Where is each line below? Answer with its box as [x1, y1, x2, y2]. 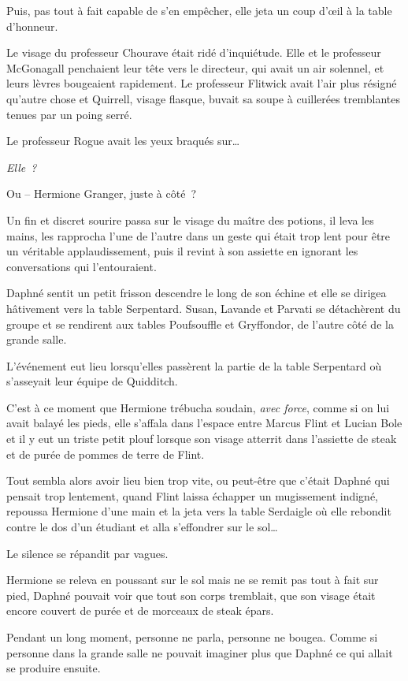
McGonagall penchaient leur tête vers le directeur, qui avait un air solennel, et [6, 59, 384, 76]
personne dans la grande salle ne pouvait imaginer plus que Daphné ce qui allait [6, 644, 393, 661]
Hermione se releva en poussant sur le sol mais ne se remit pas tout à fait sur [6, 571, 379, 588]
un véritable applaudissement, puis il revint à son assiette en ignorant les [6, 243, 358, 259]
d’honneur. [6, 17, 58, 34]
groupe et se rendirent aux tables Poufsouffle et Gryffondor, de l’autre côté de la [6, 315, 394, 332]
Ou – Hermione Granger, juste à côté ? [6, 185, 196, 202]
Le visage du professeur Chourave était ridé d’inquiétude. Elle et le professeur [6, 44, 381, 61]
